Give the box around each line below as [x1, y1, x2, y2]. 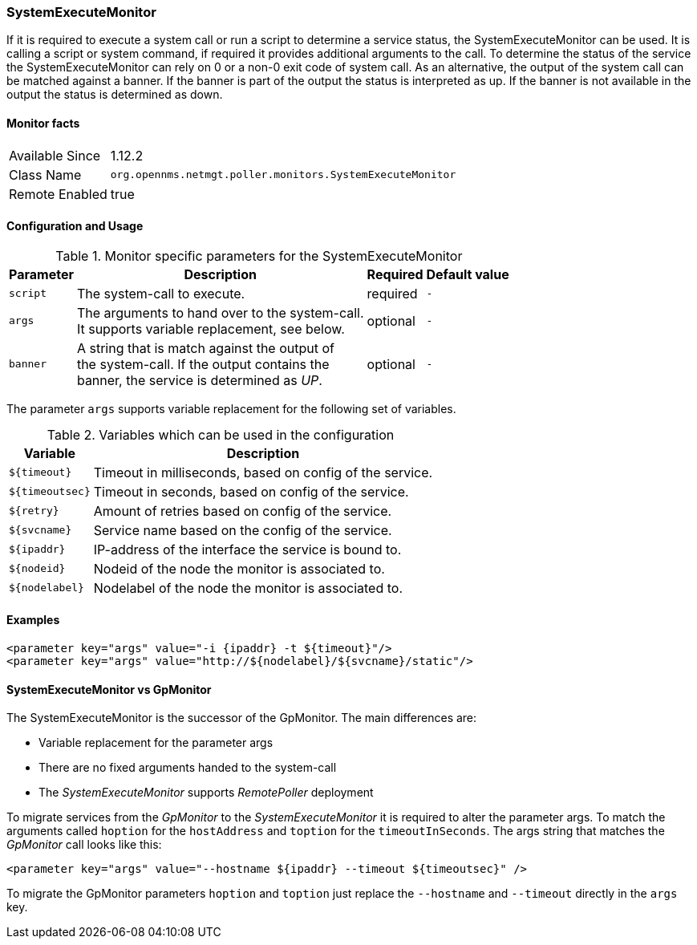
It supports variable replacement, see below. [76, 320, 345, 337]
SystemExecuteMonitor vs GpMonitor [6, 682, 212, 696]
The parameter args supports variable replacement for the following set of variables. [6, 401, 456, 416]
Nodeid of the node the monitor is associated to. [93, 560, 385, 577]
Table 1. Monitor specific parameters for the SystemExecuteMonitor [55, 247, 463, 264]
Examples [6, 613, 60, 627]
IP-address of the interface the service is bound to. [93, 541, 402, 558]
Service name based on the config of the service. [93, 521, 392, 538]
